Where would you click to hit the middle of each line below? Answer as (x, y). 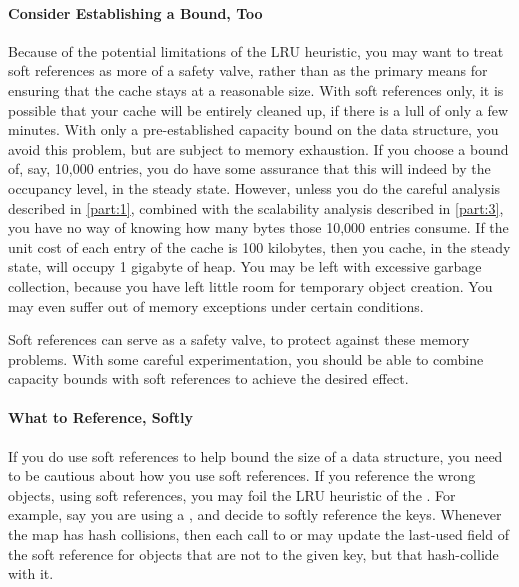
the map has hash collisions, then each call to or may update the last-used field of (258, 534)
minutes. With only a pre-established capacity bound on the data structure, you (253, 129)
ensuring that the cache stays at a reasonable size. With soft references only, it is (256, 89)
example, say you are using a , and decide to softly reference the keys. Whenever (255, 514)
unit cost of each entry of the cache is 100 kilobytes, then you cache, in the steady (259, 246)
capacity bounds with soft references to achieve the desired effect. (208, 378)
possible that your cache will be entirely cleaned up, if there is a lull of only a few (258, 109)
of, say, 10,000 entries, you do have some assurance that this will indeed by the (249, 168)
